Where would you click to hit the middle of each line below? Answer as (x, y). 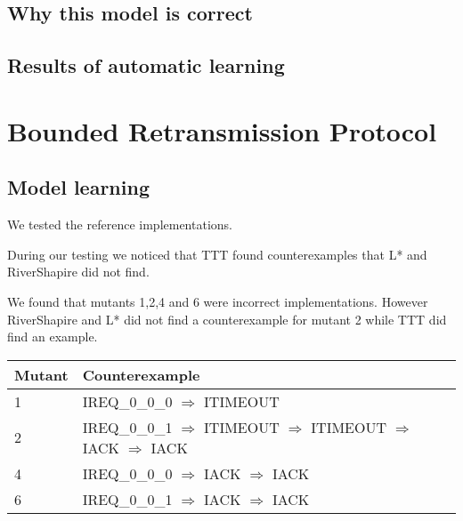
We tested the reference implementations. (120, 224)
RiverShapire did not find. (78, 272)
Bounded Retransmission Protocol (222, 130)
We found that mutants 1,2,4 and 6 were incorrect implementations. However (218, 301)
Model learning (78, 187)
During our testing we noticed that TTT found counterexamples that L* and (217, 254)
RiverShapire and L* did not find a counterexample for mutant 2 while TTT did (227, 319)
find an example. (53, 337)
